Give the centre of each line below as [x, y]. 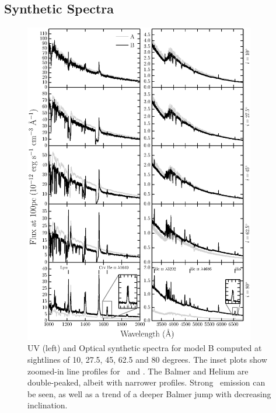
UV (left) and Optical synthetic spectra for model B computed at [145, 348]
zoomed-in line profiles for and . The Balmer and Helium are [138, 371]
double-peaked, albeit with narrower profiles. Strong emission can [146, 382]
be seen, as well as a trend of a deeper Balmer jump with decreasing [149, 393]
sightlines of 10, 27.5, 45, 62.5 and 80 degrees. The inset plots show [147, 359]
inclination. [48, 405]
